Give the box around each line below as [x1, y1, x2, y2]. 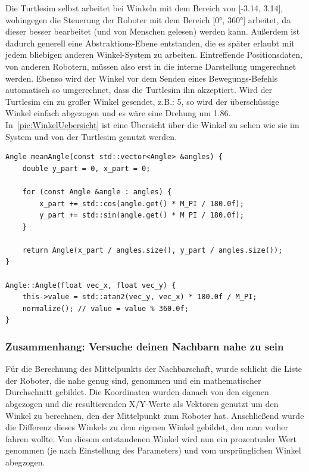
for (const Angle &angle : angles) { [22, 187, 172, 196]
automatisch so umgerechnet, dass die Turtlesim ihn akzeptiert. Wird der [5, 83, 273, 96]
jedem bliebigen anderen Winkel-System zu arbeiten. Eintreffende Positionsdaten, [5, 48, 302, 61]
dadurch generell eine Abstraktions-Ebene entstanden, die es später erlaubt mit [5, 36, 295, 49]
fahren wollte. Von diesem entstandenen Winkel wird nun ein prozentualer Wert [5, 432, 296, 445]
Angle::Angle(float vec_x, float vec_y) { [5, 281, 176, 290]
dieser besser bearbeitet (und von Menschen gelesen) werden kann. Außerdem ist [5, 25, 300, 38]
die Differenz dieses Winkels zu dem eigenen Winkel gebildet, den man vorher [5, 421, 288, 433]
